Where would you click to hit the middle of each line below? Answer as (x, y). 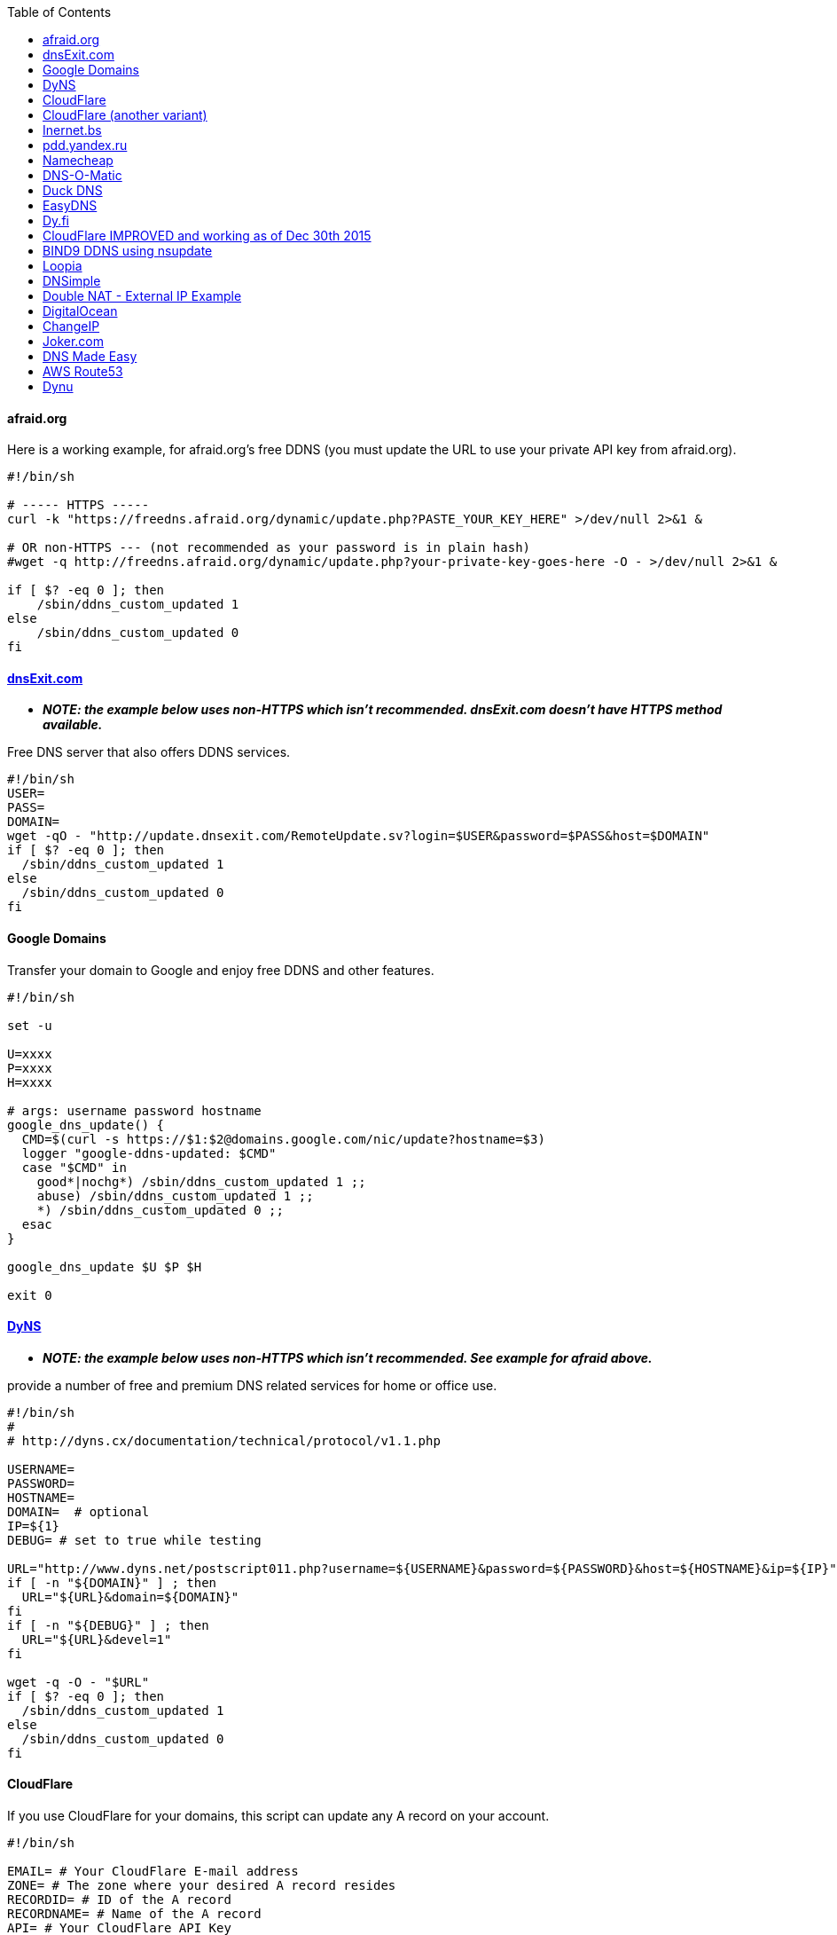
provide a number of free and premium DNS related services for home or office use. (252, 1385)
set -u (30, 1025)
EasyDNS (70, 205)
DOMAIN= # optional (78, 1511)
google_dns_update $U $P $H (105, 1266)
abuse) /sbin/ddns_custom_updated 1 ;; (175, 1196)
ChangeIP (71, 326)
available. (73, 725)
